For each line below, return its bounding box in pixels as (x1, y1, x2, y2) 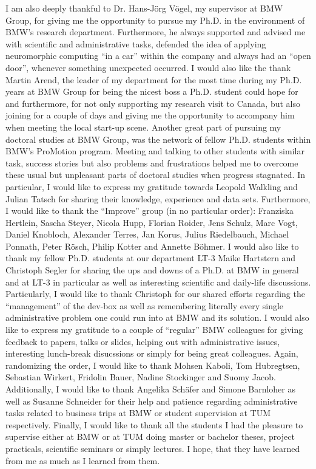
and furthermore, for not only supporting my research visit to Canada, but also (5, 97, 300, 109)
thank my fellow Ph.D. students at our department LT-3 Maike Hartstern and (5, 252, 296, 264)
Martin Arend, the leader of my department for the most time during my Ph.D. (5, 73, 302, 86)
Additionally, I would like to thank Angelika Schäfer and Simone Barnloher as (5, 383, 296, 395)
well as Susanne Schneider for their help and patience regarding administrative (5, 394, 298, 407)
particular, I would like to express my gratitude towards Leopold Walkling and (5, 180, 298, 193)
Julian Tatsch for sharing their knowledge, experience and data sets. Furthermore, (5, 192, 311, 205)
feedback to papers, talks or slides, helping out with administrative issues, (5, 335, 280, 347)
